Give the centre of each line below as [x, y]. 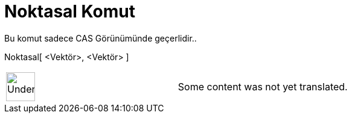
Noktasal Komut [70, 11]
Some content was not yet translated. [263, 86]
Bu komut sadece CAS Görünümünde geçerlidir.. [101, 38]
